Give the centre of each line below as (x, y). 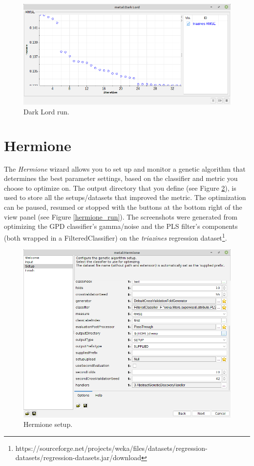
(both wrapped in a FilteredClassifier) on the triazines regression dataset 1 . (116, 237)
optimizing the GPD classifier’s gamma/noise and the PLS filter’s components (121, 226)
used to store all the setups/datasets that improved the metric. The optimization (125, 197)
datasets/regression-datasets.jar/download (78, 457)
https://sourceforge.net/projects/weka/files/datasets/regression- (111, 448)
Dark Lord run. (46, 111)
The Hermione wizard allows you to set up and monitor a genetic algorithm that (125, 168)
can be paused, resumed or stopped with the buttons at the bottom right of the (123, 207)
